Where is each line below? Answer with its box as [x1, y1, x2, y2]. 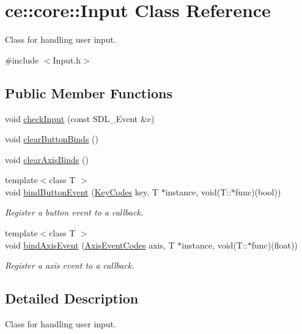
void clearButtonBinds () [5, 133, 98, 145]
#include [5, 53, 39, 66]
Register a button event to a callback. [5, 206, 144, 219]
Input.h [53, 53, 81, 66]
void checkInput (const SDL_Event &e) [5, 112, 155, 125]
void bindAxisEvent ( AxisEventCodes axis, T [5, 238, 175, 251]
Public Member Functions [5, 83, 172, 102]
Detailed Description [5, 289, 139, 308]
